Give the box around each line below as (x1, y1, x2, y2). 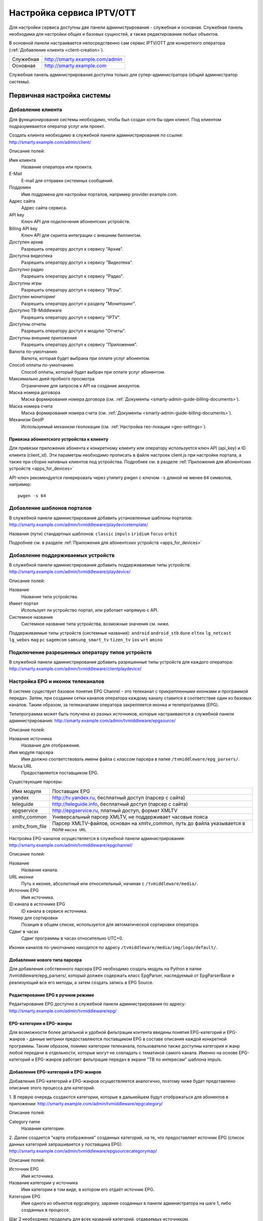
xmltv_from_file (12, 823, 47, 830)
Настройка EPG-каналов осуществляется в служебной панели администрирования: (9, 835, 185, 841)
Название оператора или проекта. (21, 164, 93, 169)
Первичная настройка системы (9, 91, 111, 100)
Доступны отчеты (9, 321, 46, 327)
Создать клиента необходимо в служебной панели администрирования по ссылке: (9, 132, 184, 138)
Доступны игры (9, 280, 42, 286)
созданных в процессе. (21, 1207, 70, 1213)
